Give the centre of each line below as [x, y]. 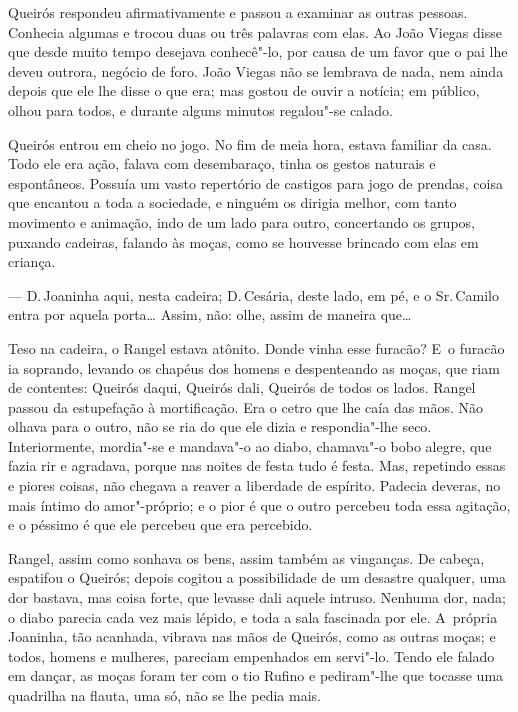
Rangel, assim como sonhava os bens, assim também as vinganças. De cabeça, [246, 557]
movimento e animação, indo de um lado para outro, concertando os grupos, [241, 221]
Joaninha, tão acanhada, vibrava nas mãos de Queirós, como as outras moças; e [252, 636]
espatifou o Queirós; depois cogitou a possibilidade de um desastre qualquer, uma [257, 577]
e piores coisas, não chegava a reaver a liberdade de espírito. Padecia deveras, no [254, 485]
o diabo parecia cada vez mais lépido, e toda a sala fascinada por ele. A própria [253, 616]
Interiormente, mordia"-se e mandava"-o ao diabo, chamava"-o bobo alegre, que [250, 445]
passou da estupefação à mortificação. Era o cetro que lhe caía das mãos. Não [246, 406]
